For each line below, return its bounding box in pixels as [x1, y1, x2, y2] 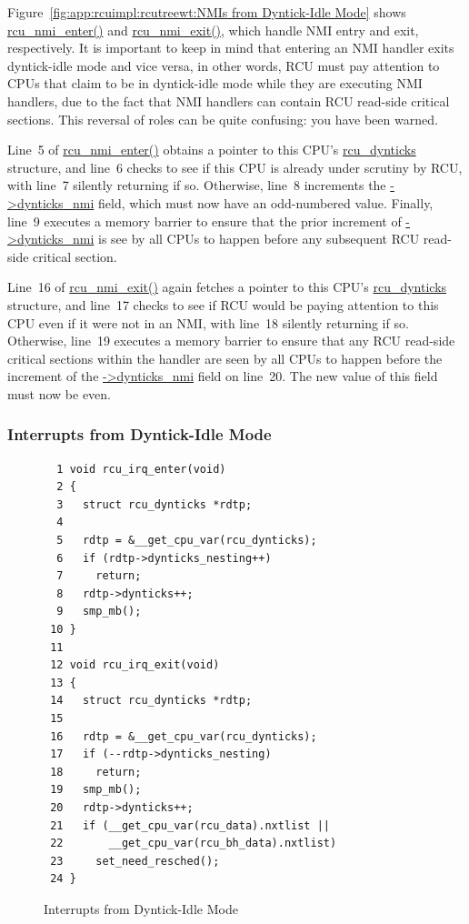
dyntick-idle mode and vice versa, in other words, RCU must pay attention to [7, 55, 440, 75]
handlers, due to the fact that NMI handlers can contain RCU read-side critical [7, 91, 450, 110]
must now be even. [7, 384, 112, 403]
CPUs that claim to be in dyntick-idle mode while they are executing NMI [7, 74, 423, 93]
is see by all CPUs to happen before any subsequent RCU [98, 229, 420, 248]
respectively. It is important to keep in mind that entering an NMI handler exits [7, 38, 454, 57]
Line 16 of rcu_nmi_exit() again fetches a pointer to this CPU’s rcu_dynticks [7, 277, 447, 296]
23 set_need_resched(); [50, 854, 220, 868]
